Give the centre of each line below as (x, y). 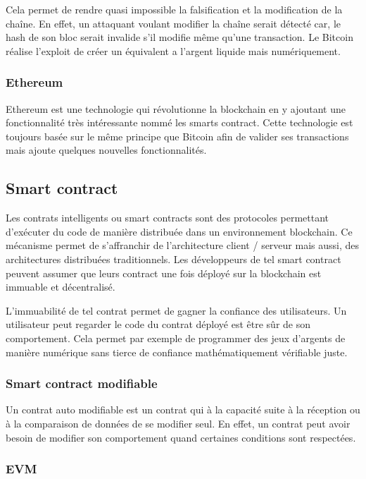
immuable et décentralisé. (61, 287)
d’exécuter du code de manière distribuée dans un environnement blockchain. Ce (179, 231)
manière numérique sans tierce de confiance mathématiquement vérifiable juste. (177, 352)
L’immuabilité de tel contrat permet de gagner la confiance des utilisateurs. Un (176, 310)
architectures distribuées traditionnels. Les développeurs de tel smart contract (173, 259)
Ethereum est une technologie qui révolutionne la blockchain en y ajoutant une (176, 108)
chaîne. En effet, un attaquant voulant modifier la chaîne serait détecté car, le (173, 23)
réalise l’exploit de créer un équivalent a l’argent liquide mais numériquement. (173, 50)
